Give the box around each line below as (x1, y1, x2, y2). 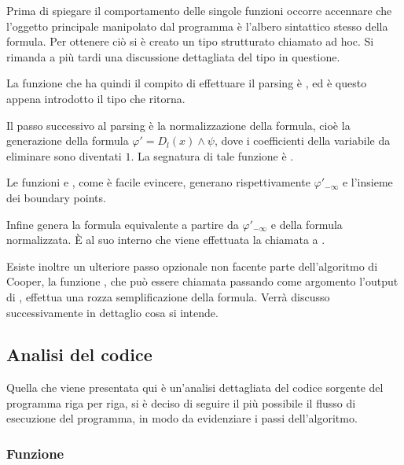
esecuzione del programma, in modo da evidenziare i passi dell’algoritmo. (6, 410, 358, 426)
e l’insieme (342, 174, 393, 190)
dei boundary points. (6, 189, 106, 205)
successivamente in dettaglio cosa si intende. (6, 304, 219, 320)
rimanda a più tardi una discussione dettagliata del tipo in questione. (6, 48, 340, 65)
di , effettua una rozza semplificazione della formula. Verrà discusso (6, 288, 330, 304)
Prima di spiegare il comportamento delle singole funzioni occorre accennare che (6, 2, 392, 18)
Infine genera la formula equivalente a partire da (6, 216, 239, 232)
